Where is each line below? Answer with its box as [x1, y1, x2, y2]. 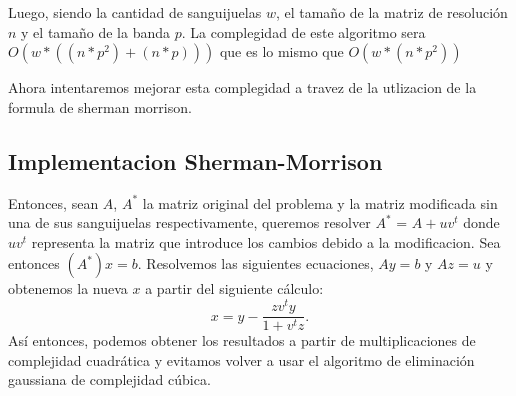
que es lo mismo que [219, 41, 344, 62]
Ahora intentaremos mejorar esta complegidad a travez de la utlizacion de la [8, 77, 477, 98]
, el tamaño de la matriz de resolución [275, 2, 508, 22]
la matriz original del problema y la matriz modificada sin [142, 192, 498, 213]
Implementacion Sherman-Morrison [8, 145, 383, 176]
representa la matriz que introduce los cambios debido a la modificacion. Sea [31, 231, 501, 252]
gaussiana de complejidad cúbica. [8, 369, 211, 390]
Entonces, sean [8, 192, 99, 213]
